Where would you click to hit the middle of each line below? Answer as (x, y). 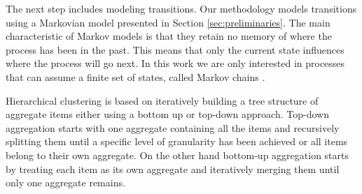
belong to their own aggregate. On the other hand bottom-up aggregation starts (177, 155)
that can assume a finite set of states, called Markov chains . (135, 76)
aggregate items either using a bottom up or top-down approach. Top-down (167, 114)
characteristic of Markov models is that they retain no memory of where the (169, 36)
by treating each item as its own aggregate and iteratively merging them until (173, 169)
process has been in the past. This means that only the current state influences (175, 49)
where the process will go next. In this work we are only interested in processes (175, 63)
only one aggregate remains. (65, 182)
